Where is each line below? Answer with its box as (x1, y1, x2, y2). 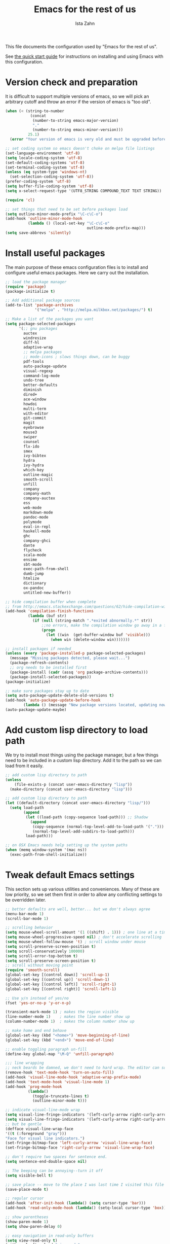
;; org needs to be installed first (10, 665, 87, 670)
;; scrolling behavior (5, 925, 53, 930)
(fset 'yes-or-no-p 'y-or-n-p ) (5, 1000, 71, 1006)
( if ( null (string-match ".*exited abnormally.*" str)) (32, 618, 153, 624)
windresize (23, 335, 47, 340)
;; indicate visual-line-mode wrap (5, 1108, 80, 1113)
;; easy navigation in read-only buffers (5, 1233, 94, 1238)
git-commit (23, 416, 47, 421)
